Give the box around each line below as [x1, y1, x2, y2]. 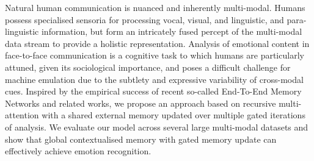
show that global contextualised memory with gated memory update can [5, 132, 277, 145]
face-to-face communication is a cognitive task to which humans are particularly [5, 49, 304, 62]
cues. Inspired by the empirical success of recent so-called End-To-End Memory [5, 85, 302, 98]
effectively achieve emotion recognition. [5, 145, 152, 157]
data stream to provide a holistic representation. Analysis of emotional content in [5, 37, 310, 49]
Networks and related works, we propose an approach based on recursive [5, 96, 276, 109]
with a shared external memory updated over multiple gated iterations [42, 109, 305, 121]
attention [5, 109, 39, 121]
